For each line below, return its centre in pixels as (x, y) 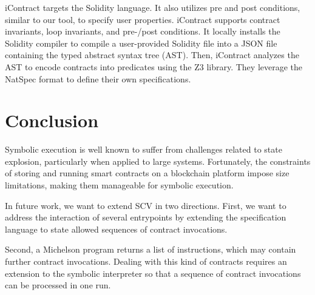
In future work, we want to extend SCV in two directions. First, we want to (146, 205)
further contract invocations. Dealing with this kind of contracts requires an (146, 261)
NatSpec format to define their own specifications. (98, 78)
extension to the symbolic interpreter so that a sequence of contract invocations (153, 273)
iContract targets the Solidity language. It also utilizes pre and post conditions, (153, 7)
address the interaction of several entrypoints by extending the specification (146, 217)
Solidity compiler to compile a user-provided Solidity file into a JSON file (141, 43)
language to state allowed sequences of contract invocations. (116, 229)
